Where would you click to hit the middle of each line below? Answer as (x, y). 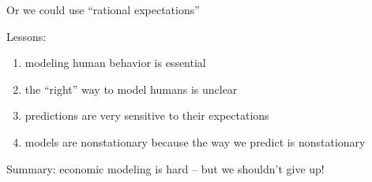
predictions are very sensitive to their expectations (147, 115)
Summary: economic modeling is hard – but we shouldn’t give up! (165, 168)
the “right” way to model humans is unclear (131, 89)
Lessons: (26, 36)
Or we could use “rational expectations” (103, 9)
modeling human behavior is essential (115, 63)
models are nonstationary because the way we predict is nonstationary (195, 141)
